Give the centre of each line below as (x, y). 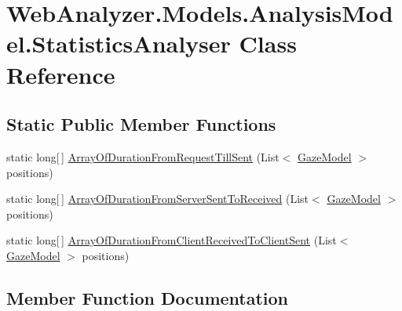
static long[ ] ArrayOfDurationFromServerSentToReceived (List (158, 199)
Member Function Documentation (148, 297)
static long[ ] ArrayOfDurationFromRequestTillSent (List (143, 156)
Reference (61, 74)
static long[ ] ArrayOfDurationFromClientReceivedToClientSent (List (172, 240)
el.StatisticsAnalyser (119, 43)
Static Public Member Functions (141, 124)
